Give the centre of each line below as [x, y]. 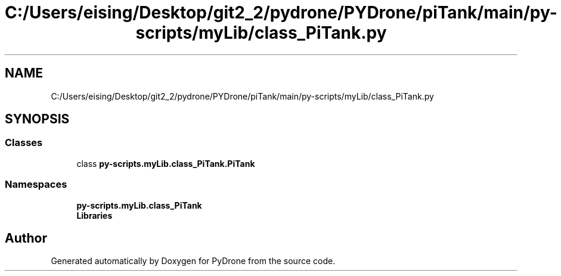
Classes [24, 143]
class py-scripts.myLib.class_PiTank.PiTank [166, 163]
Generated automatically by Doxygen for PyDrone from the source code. [193, 261]
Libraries [94, 215]
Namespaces [36, 184]
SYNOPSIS [37, 119]
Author [26, 238]
